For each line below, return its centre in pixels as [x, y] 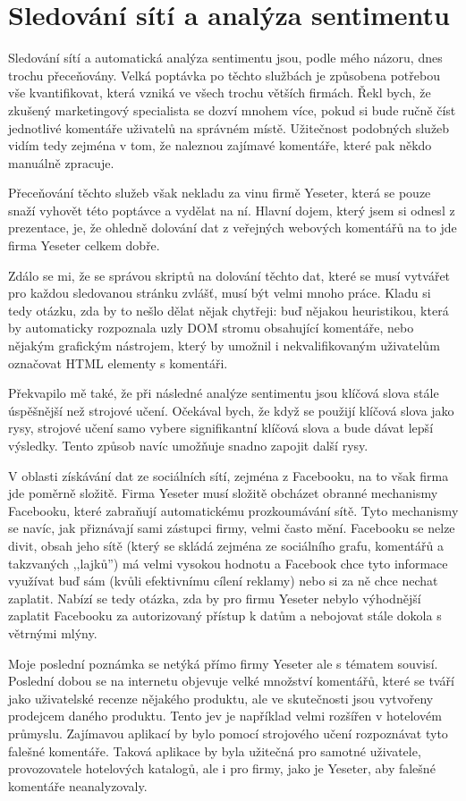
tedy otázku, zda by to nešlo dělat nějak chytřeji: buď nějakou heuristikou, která [229, 310]
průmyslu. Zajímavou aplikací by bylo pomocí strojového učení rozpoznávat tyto [228, 733]
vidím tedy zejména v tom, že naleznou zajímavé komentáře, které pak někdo [220, 145]
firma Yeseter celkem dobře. [84, 245]
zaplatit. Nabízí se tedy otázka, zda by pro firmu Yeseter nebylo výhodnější [215, 598]
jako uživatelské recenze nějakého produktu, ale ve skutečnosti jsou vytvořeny [221, 698]
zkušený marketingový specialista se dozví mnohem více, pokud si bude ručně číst [232, 110]
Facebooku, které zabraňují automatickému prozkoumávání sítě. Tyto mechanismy [233, 510]
